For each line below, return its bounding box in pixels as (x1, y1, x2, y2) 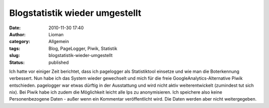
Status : (9, 59, 25, 65)
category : (9, 39, 30, 45)
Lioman (48, 31, 64, 37)
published (48, 59, 69, 65)
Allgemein (48, 39, 69, 45)
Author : (9, 31, 26, 37)
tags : (9, 45, 20, 52)
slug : (9, 53, 20, 58)
